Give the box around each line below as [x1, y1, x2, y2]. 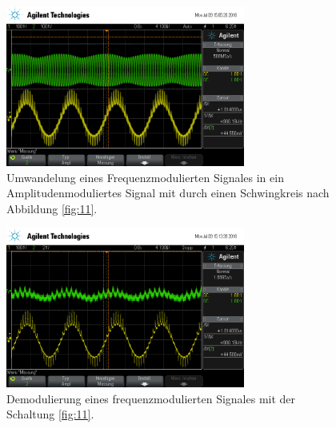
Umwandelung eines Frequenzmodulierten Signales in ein [6, 168, 284, 185]
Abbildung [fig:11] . [6, 200, 98, 216]
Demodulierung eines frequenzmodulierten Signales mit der [6, 390, 296, 406]
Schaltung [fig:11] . [6, 406, 94, 422]
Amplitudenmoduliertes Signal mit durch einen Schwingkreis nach [6, 184, 330, 201]
